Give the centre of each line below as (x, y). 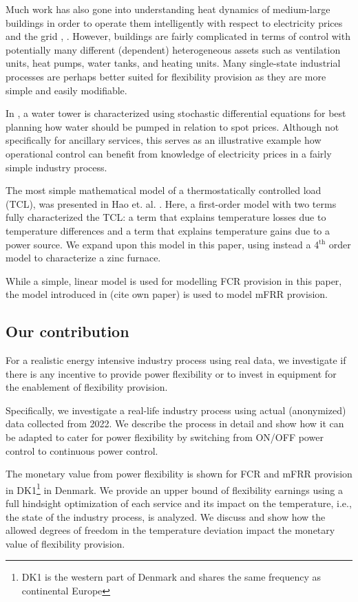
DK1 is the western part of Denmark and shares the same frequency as (171, 577)
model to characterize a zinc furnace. (83, 258)
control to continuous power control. (82, 450)
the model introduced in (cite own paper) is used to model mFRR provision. (167, 294)
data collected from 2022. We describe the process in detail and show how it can (175, 423)
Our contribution (67, 331)
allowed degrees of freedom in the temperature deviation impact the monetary (170, 530)
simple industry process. (56, 167)
